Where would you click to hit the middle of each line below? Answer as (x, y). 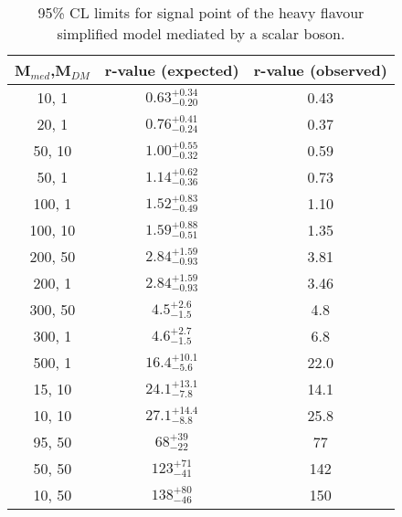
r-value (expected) (172, 70)
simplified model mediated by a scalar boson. (201, 33)
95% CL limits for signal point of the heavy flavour (201, 12)
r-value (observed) (320, 70)
